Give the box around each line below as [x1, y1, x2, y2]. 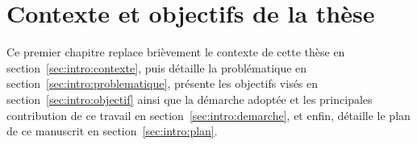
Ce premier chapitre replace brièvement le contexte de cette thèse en [6, 43, 345, 60]
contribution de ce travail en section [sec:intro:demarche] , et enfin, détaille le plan [6, 106, 411, 123]
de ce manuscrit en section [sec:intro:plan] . [6, 122, 218, 139]
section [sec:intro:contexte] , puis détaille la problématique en [6, 59, 307, 76]
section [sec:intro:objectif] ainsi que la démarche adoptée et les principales [6, 90, 373, 107]
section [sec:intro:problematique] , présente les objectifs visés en [6, 75, 319, 92]
